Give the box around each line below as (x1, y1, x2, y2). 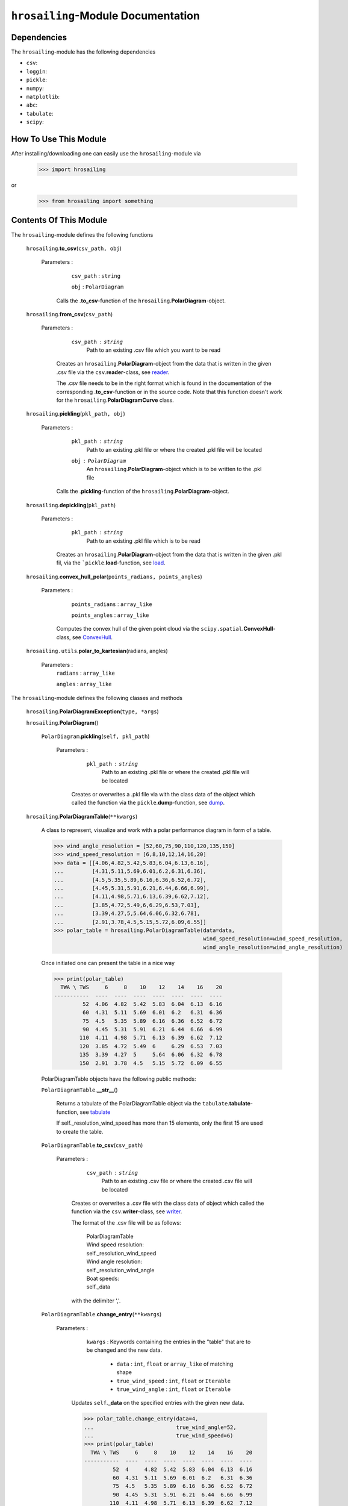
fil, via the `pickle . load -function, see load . (56, 559, 166, 566)
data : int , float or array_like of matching (116, 1360, 234, 1367)
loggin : (26, 67, 48, 75)
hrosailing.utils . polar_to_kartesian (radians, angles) (26, 648, 168, 655)
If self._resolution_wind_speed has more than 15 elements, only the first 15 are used (56, 1119, 263, 1126)
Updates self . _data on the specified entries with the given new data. (71, 1399, 244, 1407)
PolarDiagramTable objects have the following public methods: (41, 1075, 196, 1083)
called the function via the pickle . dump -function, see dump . (71, 799, 225, 807)
